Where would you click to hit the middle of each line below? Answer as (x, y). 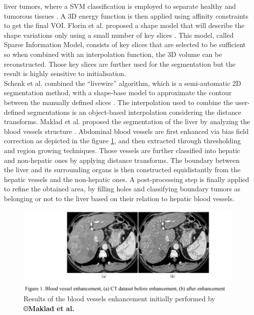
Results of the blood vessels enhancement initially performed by (119, 299)
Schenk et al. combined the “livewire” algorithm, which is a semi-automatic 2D (123, 83)
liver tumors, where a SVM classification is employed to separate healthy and (120, 6)
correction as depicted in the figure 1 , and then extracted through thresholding (123, 141)
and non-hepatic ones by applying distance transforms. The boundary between (122, 160)
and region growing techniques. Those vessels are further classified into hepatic (122, 150)
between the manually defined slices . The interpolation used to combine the (118, 102)
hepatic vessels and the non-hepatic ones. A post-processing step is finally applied (127, 179)
